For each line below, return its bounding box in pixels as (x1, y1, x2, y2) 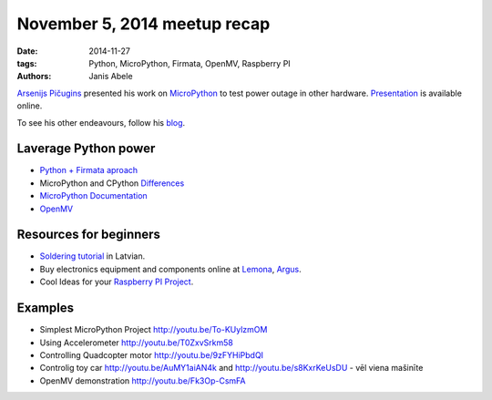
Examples (16, 301, 75, 316)
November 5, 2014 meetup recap (16, 14, 271, 34)
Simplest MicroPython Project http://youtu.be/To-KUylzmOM (39, 324, 268, 335)
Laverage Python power (16, 141, 156, 157)
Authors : (16, 71, 52, 82)
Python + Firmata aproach (39, 165, 138, 176)
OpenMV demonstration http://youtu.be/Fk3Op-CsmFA (39, 374, 246, 386)
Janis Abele (88, 71, 133, 82)
